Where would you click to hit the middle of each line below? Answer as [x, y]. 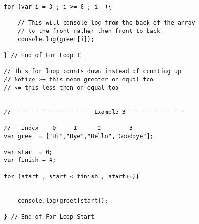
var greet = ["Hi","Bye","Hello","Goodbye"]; [79, 136]
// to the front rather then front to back [89, 31]
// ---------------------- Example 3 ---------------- [94, 112]
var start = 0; [28, 152]
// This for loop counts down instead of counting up [93, 72]
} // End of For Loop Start [49, 217]
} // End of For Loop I [42, 55]
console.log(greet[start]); [63, 200]
